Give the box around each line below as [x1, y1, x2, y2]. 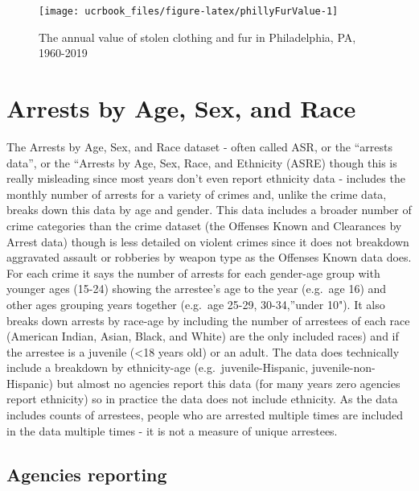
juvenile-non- [311, 359, 376, 376]
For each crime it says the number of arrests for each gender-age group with [6, 264, 380, 281]
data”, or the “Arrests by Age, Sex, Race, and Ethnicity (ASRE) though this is [6, 154, 397, 171]
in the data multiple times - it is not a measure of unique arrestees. [6, 422, 338, 439]
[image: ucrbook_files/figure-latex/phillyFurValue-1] [39, 6, 339, 17]
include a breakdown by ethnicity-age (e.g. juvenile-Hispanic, [6, 359, 309, 376]
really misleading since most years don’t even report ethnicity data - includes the [6, 170, 405, 187]
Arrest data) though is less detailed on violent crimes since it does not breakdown [6, 233, 409, 250]
